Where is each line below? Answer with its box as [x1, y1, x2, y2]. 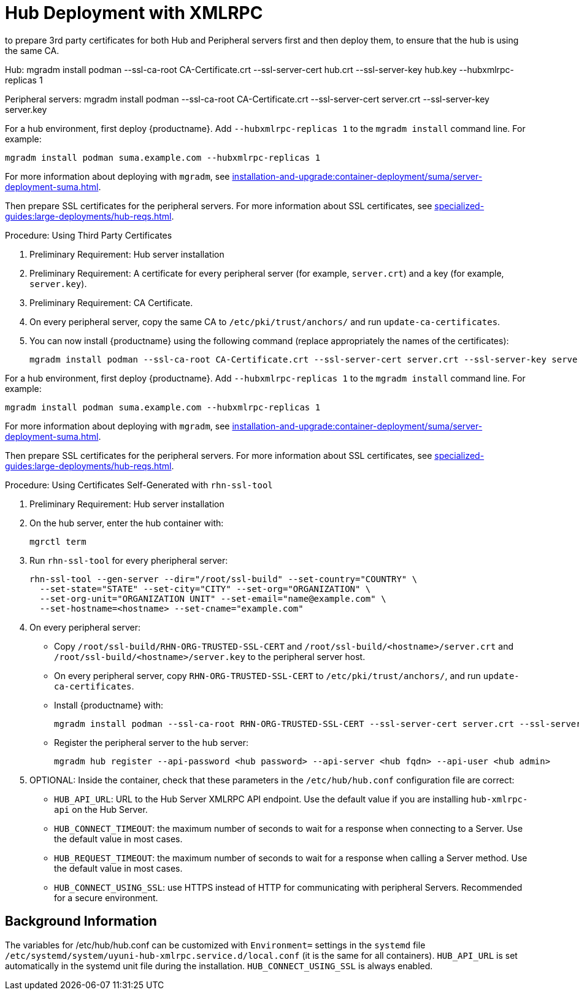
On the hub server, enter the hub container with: [29, 517, 224, 528]
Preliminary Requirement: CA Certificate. [29, 297, 193, 308]
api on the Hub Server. [54, 804, 148, 815]
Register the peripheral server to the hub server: [54, 737, 249, 748]
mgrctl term [29, 536, 86, 547]
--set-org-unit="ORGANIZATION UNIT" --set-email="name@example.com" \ [39, 593, 386, 604]
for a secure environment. [54, 892, 158, 903]
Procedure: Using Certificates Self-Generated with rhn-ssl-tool [5, 479, 273, 490]
